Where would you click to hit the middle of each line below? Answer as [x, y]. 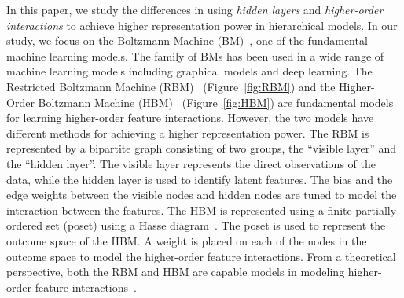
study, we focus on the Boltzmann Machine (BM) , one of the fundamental [187, 40]
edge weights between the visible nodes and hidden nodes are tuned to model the [202, 195]
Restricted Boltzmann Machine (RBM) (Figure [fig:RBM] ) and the [171, 86]
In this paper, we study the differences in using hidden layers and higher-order [195, 9]
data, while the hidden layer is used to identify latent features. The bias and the [200, 179]
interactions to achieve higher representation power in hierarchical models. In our [202, 25]
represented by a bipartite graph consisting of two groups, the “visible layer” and [202, 148]
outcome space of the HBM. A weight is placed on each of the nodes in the [187, 240]
